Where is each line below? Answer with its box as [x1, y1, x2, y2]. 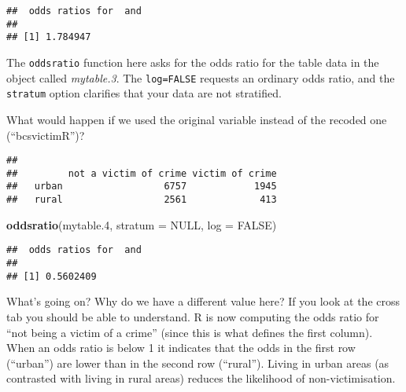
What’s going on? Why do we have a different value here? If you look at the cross [6, 293, 400, 310]
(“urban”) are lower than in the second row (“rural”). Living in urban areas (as [6, 354, 389, 371]
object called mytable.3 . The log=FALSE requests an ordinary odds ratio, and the [6, 69, 395, 86]
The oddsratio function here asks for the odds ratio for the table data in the [6, 53, 379, 70]
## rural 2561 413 [6, 194, 277, 206]
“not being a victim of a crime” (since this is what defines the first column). [6, 324, 373, 340]
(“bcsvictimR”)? [6, 126, 85, 143]
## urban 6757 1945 [6, 181, 277, 192]
